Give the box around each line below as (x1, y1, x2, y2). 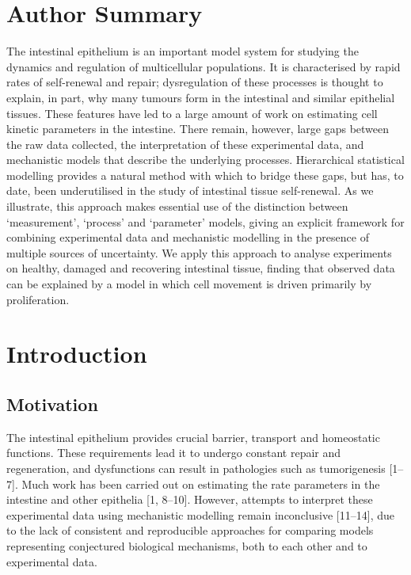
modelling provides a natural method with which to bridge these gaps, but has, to (6, 166, 404, 183)
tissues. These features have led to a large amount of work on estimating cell (6, 105, 378, 121)
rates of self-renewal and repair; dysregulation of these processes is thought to (6, 74, 383, 90)
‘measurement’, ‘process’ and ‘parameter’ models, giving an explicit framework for (6, 213, 405, 230)
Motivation (6, 391, 98, 416)
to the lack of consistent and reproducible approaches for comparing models (6, 522, 374, 539)
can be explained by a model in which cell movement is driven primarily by (6, 276, 372, 292)
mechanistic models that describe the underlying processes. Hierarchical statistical (6, 151, 405, 168)
